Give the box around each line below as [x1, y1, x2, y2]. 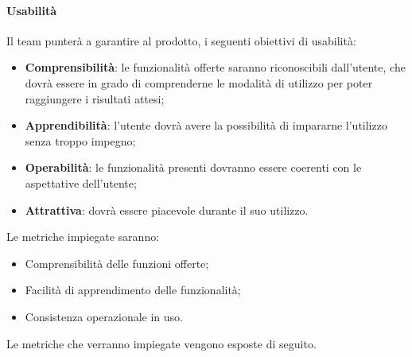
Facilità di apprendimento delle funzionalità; [25, 281, 241, 298]
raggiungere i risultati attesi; [25, 90, 165, 107]
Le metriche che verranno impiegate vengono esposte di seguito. [6, 335, 317, 351]
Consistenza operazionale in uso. [25, 308, 184, 324]
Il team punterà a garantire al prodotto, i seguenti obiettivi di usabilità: [6, 32, 356, 49]
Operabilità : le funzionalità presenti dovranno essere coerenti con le [25, 159, 362, 176]
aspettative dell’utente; [25, 174, 137, 191]
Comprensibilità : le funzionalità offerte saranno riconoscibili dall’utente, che [25, 59, 406, 76]
